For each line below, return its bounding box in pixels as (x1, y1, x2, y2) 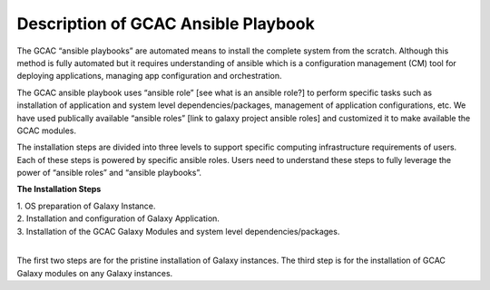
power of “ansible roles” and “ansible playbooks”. (16, 168, 202, 179)
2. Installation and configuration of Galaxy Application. (16, 213, 220, 224)
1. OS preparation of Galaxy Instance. (16, 200, 156, 211)
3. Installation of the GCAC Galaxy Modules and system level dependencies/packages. (16, 226, 340, 237)
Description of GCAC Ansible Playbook (16, 14, 315, 34)
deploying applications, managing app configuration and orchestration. (16, 71, 282, 82)
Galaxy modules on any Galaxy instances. (16, 267, 173, 278)
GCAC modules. (16, 125, 77, 136)
